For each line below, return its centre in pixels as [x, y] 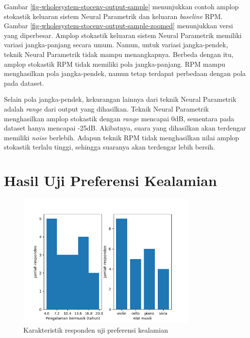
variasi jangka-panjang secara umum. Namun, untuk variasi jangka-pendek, [116, 45]
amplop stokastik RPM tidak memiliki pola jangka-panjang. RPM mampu [115, 64]
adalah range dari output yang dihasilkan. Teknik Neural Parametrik [107, 108]
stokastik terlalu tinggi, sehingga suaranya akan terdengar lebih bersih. [110, 147]
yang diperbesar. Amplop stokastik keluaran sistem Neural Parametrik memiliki [123, 35]
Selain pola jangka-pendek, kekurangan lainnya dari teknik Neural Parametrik [120, 99]
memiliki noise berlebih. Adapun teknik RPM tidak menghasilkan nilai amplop [122, 137]
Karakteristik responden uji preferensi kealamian [96, 330]
